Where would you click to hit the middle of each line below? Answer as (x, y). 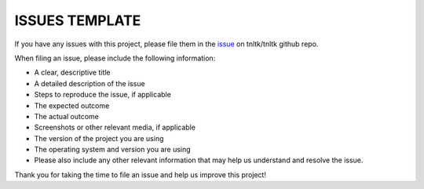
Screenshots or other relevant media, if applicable (115, 127)
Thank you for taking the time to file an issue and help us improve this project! (141, 174)
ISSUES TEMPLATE (78, 20)
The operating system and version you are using (113, 150)
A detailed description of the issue (90, 83)
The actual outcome (67, 116)
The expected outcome (72, 105)
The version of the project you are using (99, 138)
